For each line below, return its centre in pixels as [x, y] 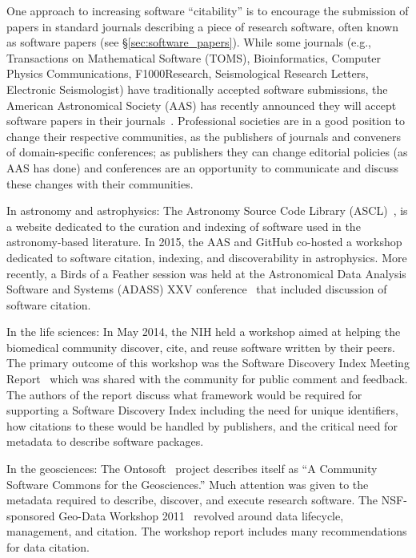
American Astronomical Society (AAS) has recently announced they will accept [202, 105]
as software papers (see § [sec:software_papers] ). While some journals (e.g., [189, 42]
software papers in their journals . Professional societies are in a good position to [206, 121]
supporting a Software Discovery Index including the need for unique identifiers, [202, 410]
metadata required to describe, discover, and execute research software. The [192, 500]
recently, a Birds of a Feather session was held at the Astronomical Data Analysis [206, 273]
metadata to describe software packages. [105, 441]
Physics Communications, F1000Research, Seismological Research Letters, [188, 73]
